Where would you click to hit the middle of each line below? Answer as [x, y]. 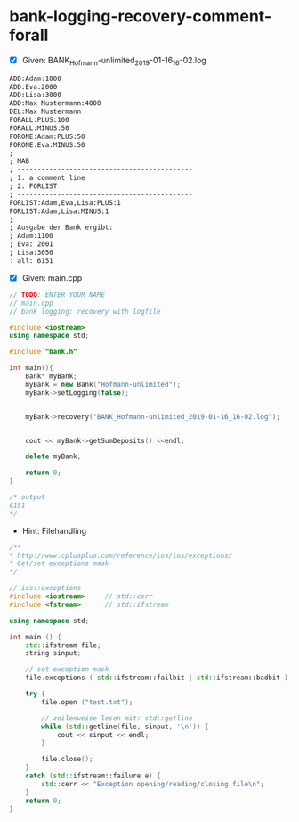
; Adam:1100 [31, 236]
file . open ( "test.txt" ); [87, 702]
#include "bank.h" [43, 352]
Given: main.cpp [52, 277]
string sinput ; [53, 653]
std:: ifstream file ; [63, 645]
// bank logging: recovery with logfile [85, 311]
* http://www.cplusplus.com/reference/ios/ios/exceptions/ [121, 555]
